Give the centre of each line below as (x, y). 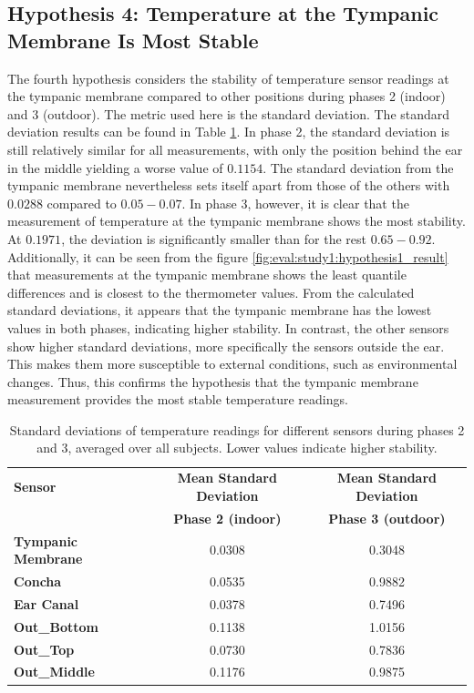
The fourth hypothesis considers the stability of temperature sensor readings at (228, 78)
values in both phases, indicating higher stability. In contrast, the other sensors (228, 327)
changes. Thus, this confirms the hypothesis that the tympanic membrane (213, 381)
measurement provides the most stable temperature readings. (178, 399)
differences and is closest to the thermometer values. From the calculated (211, 292)
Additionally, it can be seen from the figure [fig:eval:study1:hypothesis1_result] (228, 256)
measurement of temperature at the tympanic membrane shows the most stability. (237, 221)
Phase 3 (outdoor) (387, 518)
